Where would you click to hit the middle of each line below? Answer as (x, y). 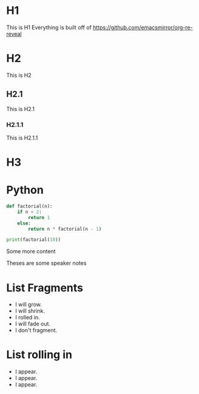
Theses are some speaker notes (46, 263)
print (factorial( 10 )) (34, 240)
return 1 (39, 217)
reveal (14, 33)
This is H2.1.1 (22, 138)
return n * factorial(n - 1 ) (65, 229)
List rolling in (39, 355)
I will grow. (29, 305)
